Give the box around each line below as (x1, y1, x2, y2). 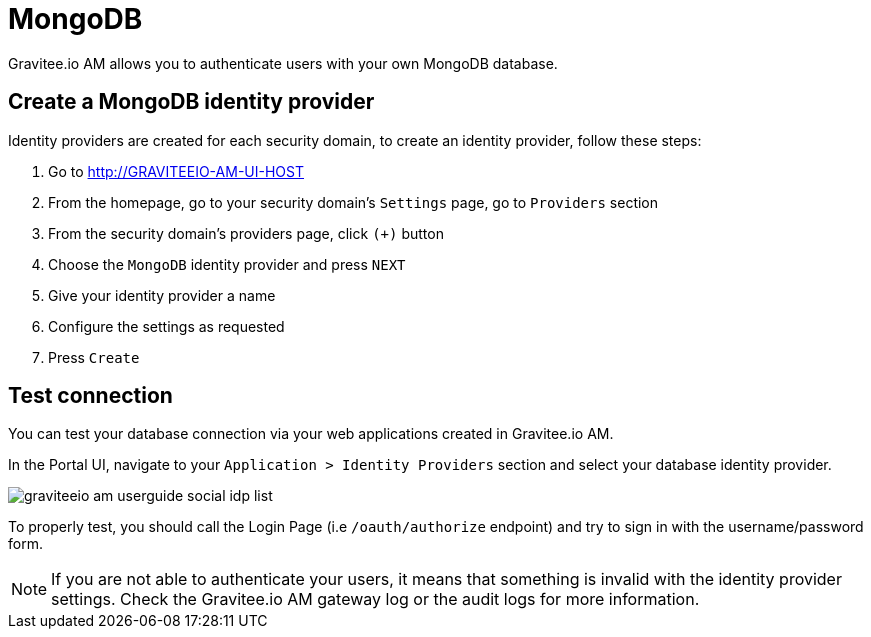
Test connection (8, 383, 173, 409)
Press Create (48, 348, 140, 366)
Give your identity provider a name (48, 286, 276, 304)
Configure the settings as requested (48, 317, 285, 335)
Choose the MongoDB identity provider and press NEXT (48, 255, 406, 273)
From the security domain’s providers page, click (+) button (48, 224, 444, 242)
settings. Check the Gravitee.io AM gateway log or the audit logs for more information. (51, 589, 700, 610)
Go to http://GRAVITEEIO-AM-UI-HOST (48, 162, 304, 180)
